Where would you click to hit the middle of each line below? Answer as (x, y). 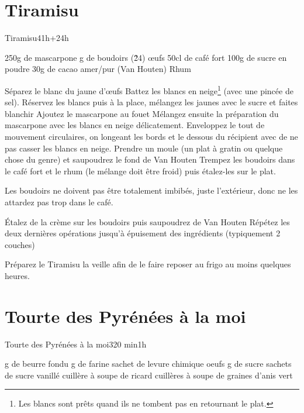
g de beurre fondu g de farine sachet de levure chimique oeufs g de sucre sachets (148, 364)
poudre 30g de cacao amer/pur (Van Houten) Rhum (98, 69)
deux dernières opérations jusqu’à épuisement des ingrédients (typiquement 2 (143, 233)
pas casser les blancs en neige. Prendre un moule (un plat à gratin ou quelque (144, 148)
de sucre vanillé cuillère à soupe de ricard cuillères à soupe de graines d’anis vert (149, 375)
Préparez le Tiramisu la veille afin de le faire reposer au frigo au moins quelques (148, 264)
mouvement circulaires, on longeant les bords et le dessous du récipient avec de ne (151, 136)
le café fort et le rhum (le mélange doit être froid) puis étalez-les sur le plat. (140, 171)
